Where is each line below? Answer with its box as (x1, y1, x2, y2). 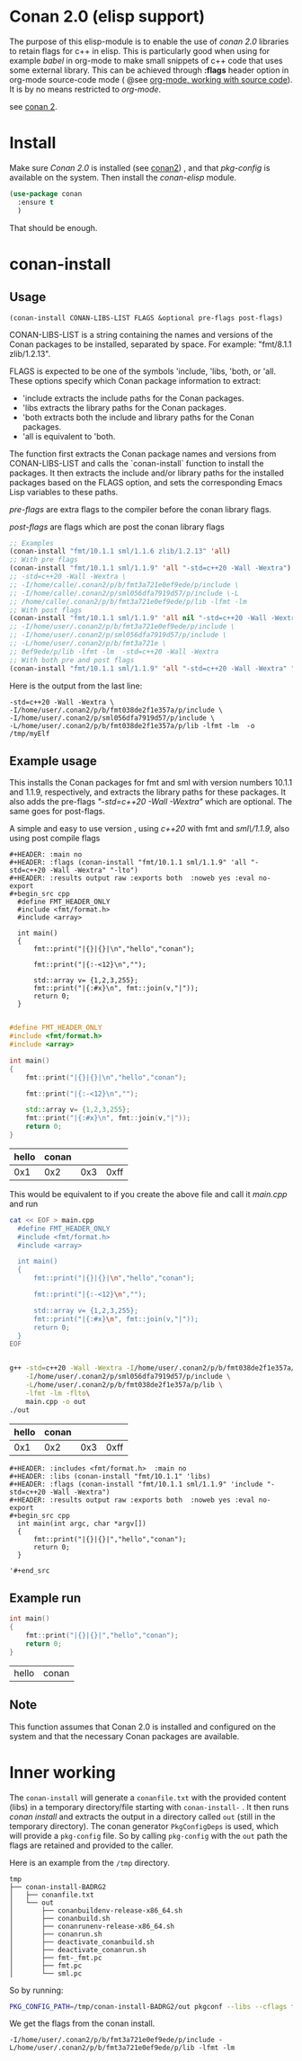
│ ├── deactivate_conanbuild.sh (9, 1937, 155, 1947)
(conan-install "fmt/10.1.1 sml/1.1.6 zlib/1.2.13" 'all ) (9, 546, 231, 556)
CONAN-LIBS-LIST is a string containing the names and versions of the (9, 329, 273, 340)
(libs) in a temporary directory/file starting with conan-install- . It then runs (9, 1801, 289, 1812)
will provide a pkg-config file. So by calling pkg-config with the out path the (9, 1830, 288, 1841)
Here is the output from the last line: (9, 680, 143, 691)
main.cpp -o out (25, 1397, 87, 1406)
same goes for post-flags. (9, 806, 106, 817)
